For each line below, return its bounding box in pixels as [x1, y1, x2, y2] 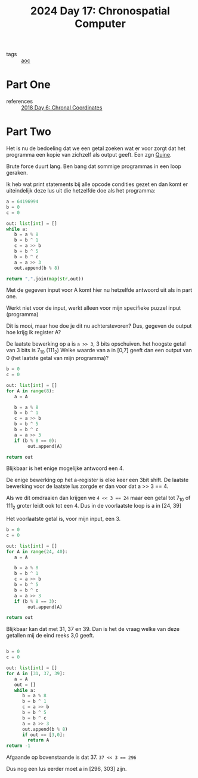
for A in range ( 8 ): [6, 388, 55, 394]
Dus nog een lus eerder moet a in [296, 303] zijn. [6, 765, 127, 773]
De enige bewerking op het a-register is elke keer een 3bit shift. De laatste [6, 477, 189, 484]
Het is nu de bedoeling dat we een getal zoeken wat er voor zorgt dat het [6, 145, 186, 152]
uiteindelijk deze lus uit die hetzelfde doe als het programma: [6, 187, 156, 194]
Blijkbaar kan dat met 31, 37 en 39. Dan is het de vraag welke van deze [6, 626, 180, 633]
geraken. [6, 169, 28, 176]
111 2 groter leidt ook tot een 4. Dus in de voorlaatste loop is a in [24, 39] [6, 502, 182, 511]
